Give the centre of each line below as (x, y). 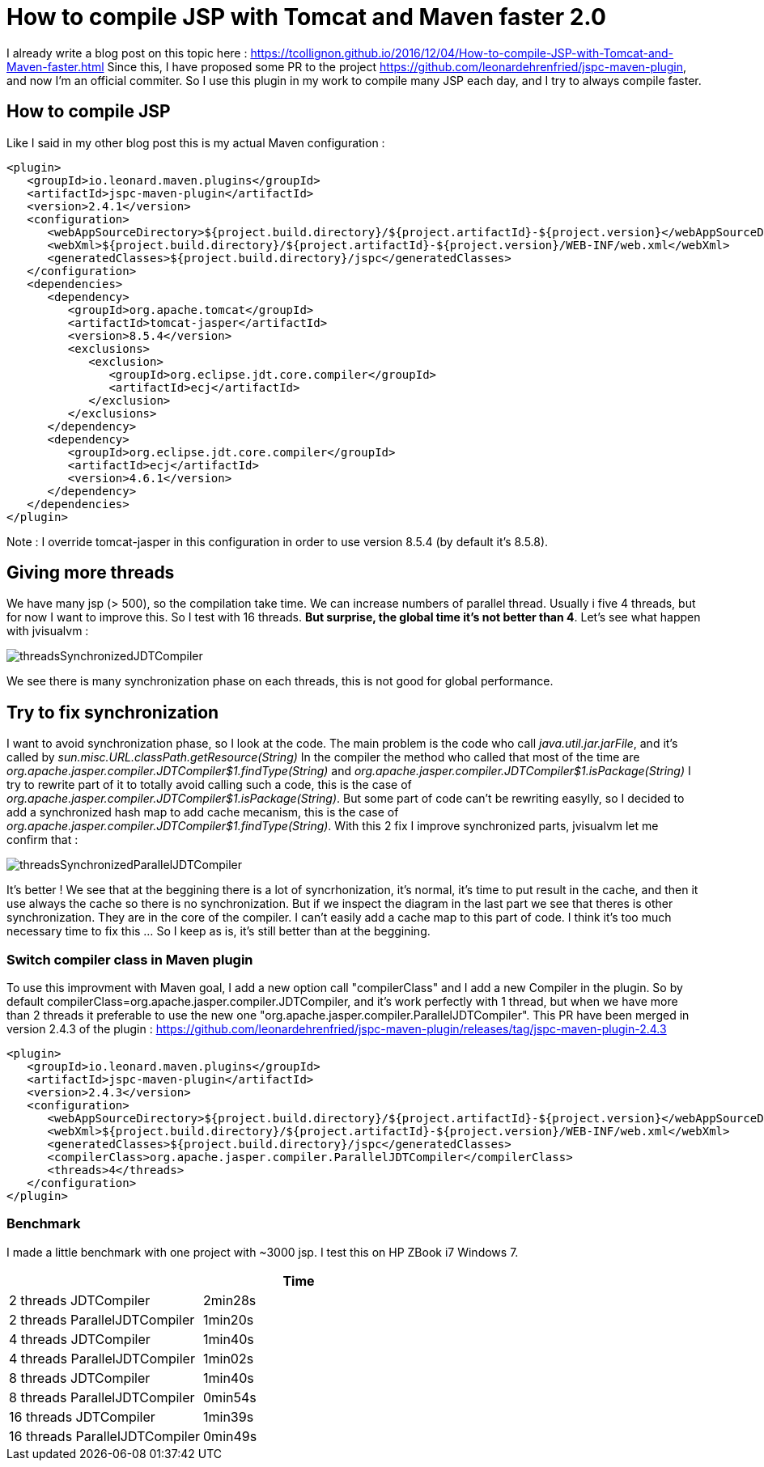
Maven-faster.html (55, 66)
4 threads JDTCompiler (80, 1339)
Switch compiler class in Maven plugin (130, 959)
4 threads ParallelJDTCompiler (102, 1358)
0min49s (230, 1436)
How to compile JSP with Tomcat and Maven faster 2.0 (306, 17)
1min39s (229, 1416)
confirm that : (42, 840)
